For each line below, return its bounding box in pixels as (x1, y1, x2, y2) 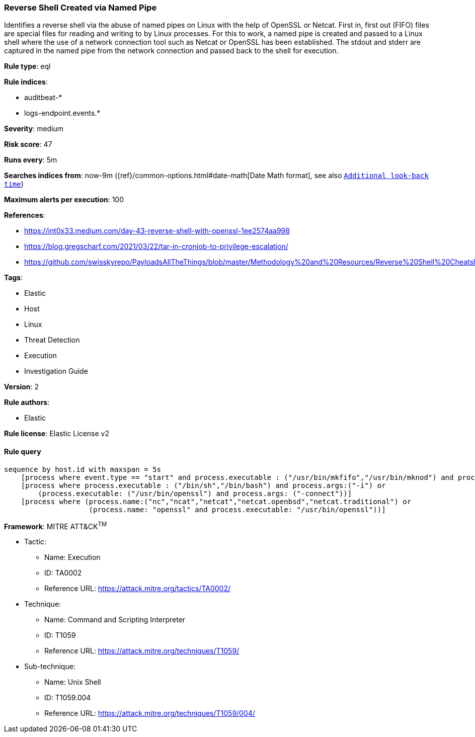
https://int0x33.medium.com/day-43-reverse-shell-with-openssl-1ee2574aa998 (24, 226, 290, 235)
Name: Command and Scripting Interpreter (44, 615, 186, 624)
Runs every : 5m (4, 155, 57, 165)
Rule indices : (4, 77, 48, 87)
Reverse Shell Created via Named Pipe (4, 3, 157, 13)
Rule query (4, 447, 41, 456)
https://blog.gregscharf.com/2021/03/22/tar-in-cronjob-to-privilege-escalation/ (24, 242, 288, 251)
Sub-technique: (24, 662, 75, 671)
